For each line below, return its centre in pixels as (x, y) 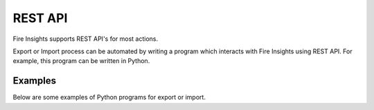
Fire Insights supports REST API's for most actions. (86, 39)
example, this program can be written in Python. (81, 61)
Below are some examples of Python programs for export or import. (109, 98)
